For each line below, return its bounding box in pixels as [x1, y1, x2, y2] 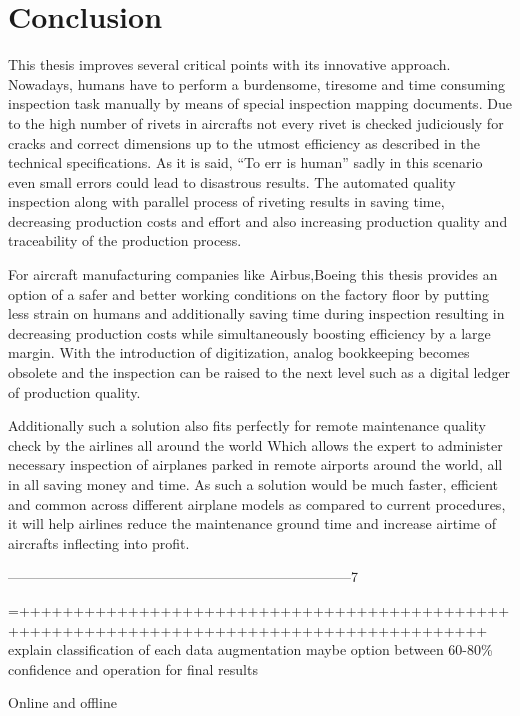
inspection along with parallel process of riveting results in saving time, [8, 191, 445, 212]
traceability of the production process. [8, 230, 242, 251]
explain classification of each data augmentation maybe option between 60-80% [8, 639, 493, 660]
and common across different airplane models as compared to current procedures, [8, 493, 506, 514]
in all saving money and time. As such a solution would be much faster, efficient [8, 474, 498, 494]
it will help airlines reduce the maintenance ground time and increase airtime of [8, 513, 497, 534]
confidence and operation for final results [8, 658, 258, 679]
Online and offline [8, 692, 117, 713]
